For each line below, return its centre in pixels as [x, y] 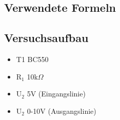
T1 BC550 [32, 59]
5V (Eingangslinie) [56, 94]
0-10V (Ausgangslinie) [62, 111]
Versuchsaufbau [46, 38]
